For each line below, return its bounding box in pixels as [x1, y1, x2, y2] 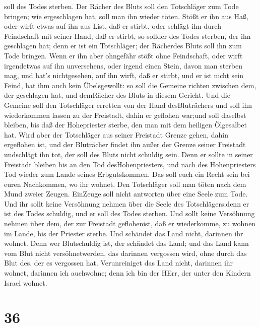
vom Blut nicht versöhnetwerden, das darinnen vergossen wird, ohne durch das [4, 247, 247, 258]
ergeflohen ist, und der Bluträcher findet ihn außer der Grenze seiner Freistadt [4, 139, 246, 150]
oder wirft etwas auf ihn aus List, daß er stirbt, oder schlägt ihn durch [4, 21, 221, 31]
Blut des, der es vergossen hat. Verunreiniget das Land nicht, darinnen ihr [4, 257, 233, 268]
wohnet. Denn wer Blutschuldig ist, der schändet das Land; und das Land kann [4, 238, 249, 248]
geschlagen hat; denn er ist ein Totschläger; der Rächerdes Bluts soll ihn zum [4, 40, 242, 51]
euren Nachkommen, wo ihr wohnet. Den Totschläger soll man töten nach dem [4, 178, 246, 189]
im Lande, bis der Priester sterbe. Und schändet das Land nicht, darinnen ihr [4, 228, 243, 238]
